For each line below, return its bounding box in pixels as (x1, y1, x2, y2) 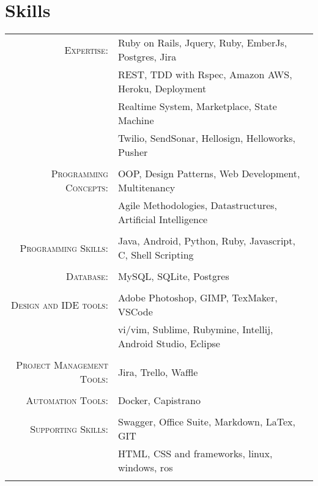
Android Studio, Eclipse (117, 336, 220, 351)
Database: (65, 269, 108, 284)
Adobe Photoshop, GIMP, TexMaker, (117, 290, 278, 305)
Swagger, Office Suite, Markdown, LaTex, (117, 414, 295, 429)
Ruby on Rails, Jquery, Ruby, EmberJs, (117, 35, 287, 50)
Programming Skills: (20, 240, 108, 255)
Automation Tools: (26, 393, 108, 408)
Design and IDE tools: (10, 297, 108, 312)
